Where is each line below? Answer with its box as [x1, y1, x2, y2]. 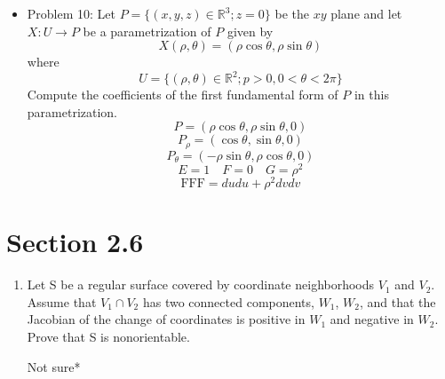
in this [354, 85, 389, 104]
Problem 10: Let [27, 4, 116, 22]
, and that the [360, 292, 436, 311]
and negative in [330, 310, 414, 328]
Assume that [27, 292, 97, 311]
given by [226, 21, 274, 40]
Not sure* [27, 357, 81, 375]
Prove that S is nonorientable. [27, 327, 190, 345]
